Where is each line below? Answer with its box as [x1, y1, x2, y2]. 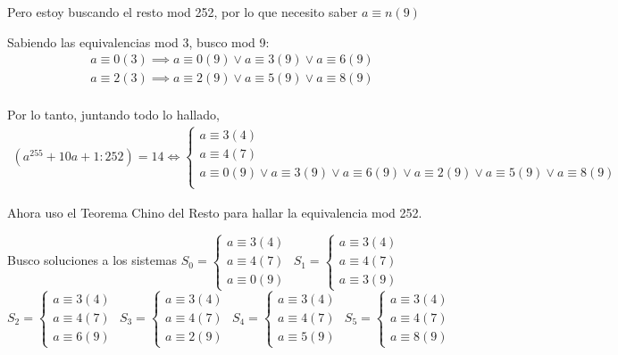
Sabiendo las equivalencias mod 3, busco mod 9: [7, 32, 270, 51]
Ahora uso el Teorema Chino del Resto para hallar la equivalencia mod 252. [7, 202, 422, 221]
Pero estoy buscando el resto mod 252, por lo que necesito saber [7, 3, 358, 21]
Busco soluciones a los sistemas [7, 251, 178, 269]
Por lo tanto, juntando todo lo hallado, [7, 105, 220, 124]
